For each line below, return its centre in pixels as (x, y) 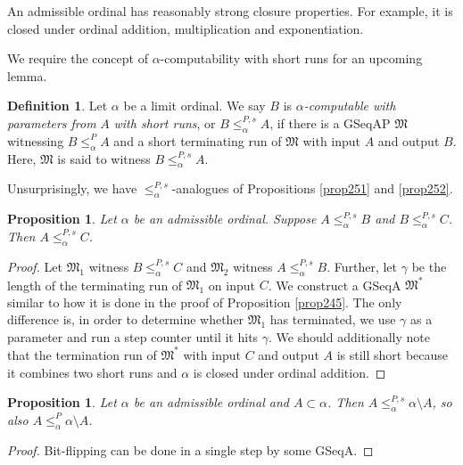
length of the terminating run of (95, 285)
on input (231, 285)
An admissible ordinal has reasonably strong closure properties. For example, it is (230, 11)
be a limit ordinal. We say (194, 106)
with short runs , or (165, 122)
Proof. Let (35, 266)
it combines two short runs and (92, 372)
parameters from (52, 122)
